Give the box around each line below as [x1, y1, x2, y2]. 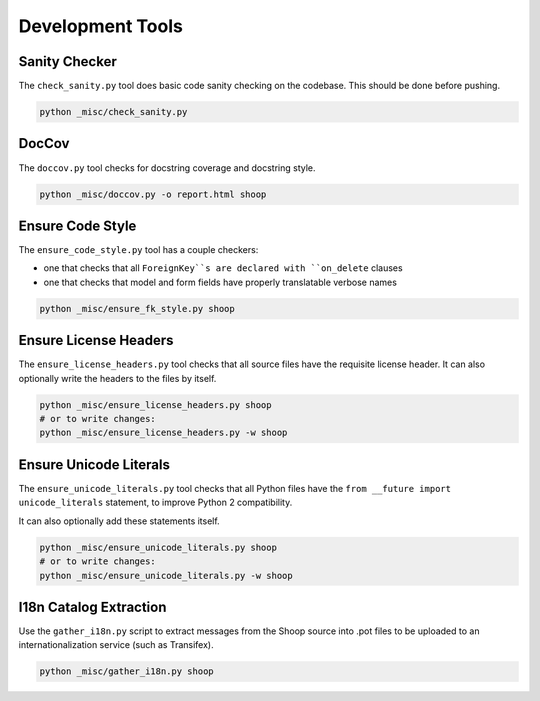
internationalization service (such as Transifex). [18, 639, 214, 651]
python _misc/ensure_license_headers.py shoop [39, 399, 272, 410]
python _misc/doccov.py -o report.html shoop [39, 188, 267, 200]
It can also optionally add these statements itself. [18, 515, 220, 527]
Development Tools [18, 15, 184, 37]
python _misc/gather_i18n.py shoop [39, 666, 214, 677]
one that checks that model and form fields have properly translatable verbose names [43, 276, 397, 288]
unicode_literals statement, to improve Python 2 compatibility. [18, 496, 293, 509]
